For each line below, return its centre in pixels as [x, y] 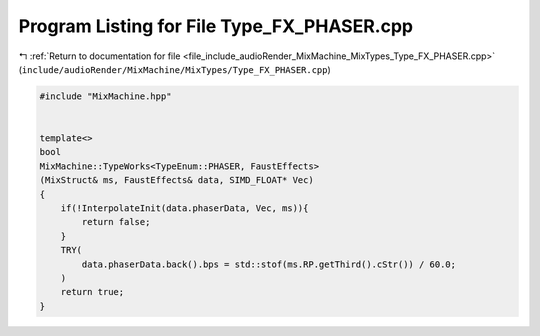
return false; [116, 222]
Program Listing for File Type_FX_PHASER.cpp [216, 26]
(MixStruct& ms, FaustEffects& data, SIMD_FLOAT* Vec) [176, 180]
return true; [92, 292]
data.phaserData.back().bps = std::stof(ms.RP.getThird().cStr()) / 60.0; [269, 264]
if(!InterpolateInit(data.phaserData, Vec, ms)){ [184, 208]
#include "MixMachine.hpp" [105, 96]
